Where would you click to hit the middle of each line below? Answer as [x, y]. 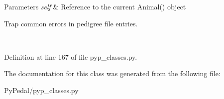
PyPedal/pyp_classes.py [41, 90]
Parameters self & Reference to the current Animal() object [95, 6]
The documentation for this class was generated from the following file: [112, 73]
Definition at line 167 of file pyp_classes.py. [71, 56]
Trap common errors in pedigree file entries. [71, 23]
